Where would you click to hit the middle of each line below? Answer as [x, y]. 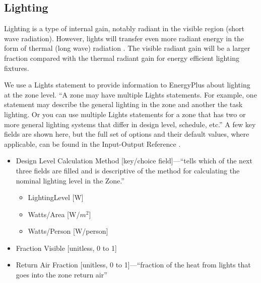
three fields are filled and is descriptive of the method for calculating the [128, 170]
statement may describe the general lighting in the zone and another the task [123, 104]
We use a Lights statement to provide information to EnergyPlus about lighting [127, 85]
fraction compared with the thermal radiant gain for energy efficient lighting [122, 58]
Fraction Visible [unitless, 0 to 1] [66, 248]
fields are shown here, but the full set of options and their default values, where [127, 134]
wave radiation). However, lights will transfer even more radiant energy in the [124, 38]
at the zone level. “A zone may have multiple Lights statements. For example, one [130, 94]
